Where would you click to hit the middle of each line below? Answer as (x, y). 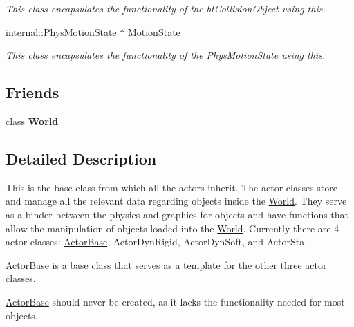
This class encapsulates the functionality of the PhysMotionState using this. (166, 55)
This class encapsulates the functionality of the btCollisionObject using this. (166, 8)
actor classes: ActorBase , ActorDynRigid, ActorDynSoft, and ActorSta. (157, 242)
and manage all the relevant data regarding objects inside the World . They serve (176, 201)
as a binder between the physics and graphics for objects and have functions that (177, 214)
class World (32, 121)
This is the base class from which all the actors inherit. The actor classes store (171, 187)
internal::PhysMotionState (61, 31)
